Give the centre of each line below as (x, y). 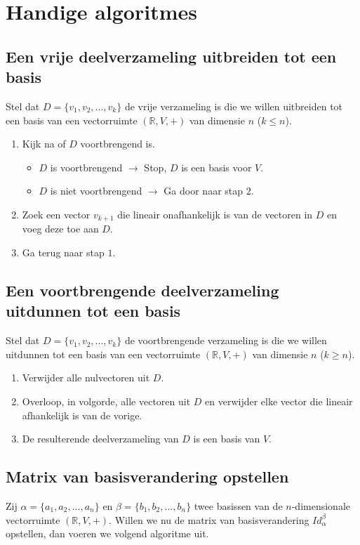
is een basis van (227, 439)
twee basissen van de (238, 505)
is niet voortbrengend (96, 191)
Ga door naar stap (204, 191)
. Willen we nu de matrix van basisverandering (209, 519)
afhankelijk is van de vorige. (82, 415)
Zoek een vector (56, 214)
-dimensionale (321, 505)
